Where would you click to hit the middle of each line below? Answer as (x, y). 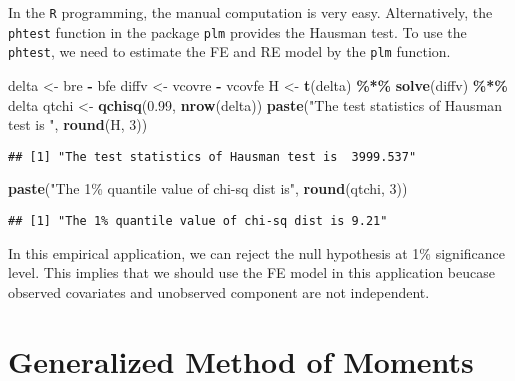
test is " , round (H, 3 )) (78, 124)
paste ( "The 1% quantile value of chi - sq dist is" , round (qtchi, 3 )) (208, 188)
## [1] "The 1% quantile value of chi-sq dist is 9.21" (198, 221)
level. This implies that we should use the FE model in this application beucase (251, 272)
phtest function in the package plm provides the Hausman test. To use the (237, 31)
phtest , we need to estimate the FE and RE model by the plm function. (229, 51)
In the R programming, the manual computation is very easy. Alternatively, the (250, 12)
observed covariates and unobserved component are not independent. (219, 291)
